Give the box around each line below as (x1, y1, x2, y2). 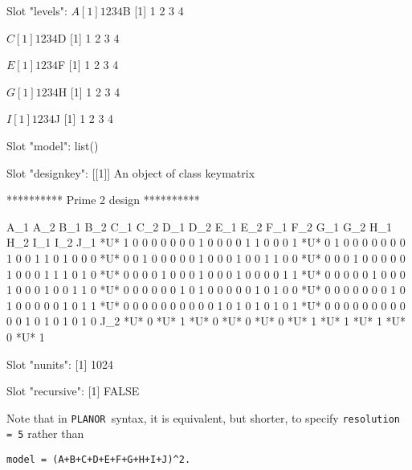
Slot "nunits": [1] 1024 (6, 355, 114, 372)
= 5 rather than (6, 425, 84, 442)
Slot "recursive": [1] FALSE (6, 382, 140, 399)
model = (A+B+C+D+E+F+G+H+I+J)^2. (6, 454, 191, 465)
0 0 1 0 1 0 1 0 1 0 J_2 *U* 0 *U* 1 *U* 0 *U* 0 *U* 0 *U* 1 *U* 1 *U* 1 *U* (6, 313, 406, 329)
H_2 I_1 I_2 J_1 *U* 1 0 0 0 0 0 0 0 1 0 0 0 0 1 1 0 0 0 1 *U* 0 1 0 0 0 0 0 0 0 (6, 234, 406, 251)
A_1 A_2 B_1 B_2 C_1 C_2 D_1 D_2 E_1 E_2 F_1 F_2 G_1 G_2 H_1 (6, 218, 393, 235)
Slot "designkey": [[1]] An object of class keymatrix (6, 164, 255, 181)
